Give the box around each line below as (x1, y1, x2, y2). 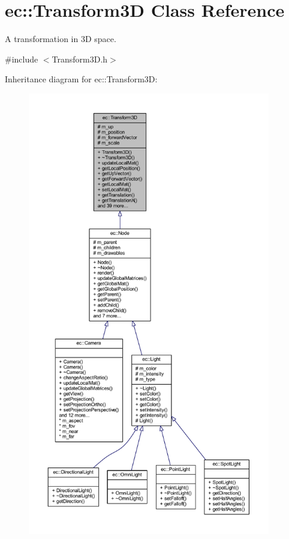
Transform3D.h (52, 52, 108, 65)
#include (5, 52, 38, 65)
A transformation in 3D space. (5, 32, 116, 45)
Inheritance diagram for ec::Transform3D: (5, 73, 158, 85)
